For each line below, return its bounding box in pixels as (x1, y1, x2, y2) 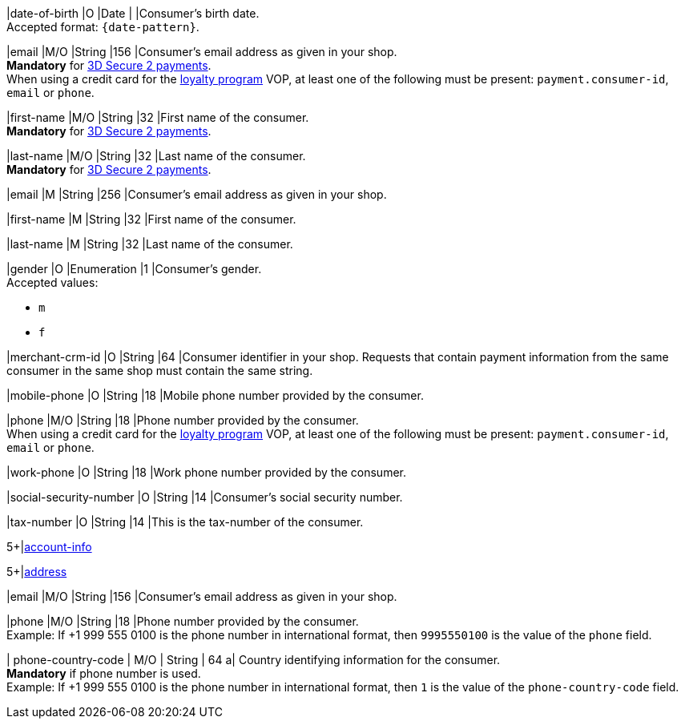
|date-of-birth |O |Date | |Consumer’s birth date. (6, 6, 260, 20)
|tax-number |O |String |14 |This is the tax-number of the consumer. (6, 515, 364, 529)
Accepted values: (6, 276, 99, 289)
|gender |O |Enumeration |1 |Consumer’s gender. (6, 262, 262, 276)
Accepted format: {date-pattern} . (6, 20, 199, 34)
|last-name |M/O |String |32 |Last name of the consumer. (6, 149, 306, 163)
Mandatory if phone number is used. (6, 667, 201, 680)
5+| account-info (6, 540, 92, 554)
